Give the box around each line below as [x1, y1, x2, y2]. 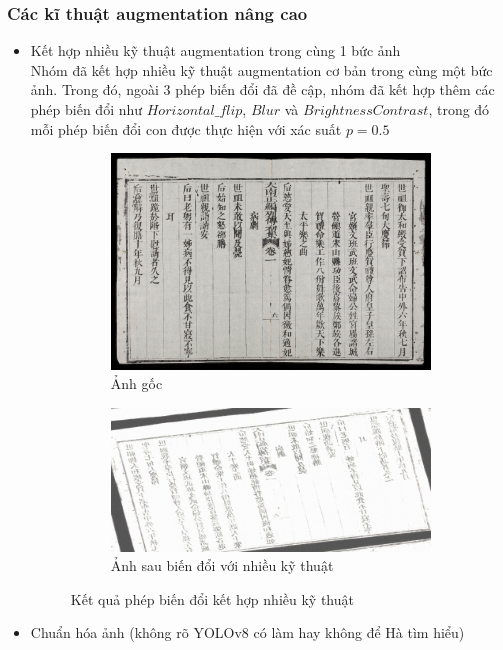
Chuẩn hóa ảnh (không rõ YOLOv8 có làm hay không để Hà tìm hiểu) [30, 622, 465, 643]
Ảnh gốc [110, 373, 163, 394]
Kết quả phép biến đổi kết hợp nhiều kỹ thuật [70, 588, 354, 609]
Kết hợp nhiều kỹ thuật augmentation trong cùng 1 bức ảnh [30, 40, 401, 61]
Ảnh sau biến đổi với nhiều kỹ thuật [110, 555, 334, 576]
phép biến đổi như [30, 99, 143, 119]
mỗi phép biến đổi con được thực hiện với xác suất [30, 118, 342, 139]
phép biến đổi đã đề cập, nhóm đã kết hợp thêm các [175, 79, 495, 100]
